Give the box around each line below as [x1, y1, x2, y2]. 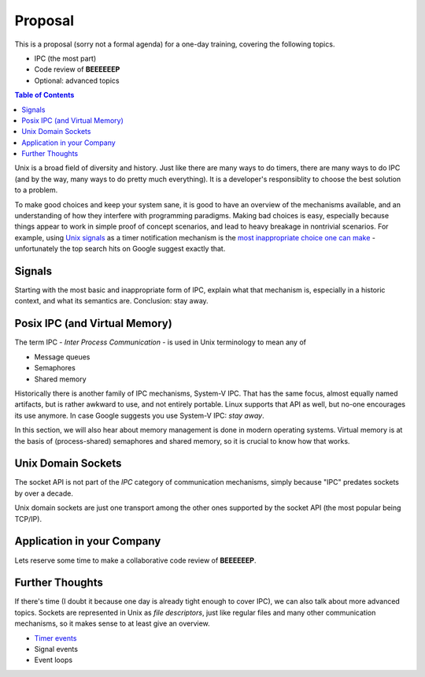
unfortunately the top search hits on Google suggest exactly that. [14, 244, 226, 254]
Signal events [34, 644, 79, 653]
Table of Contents [14, 91, 75, 100]
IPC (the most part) [34, 54, 97, 63]
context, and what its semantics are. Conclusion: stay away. [14, 296, 209, 306]
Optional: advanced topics [34, 76, 120, 85]
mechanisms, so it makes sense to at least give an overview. [14, 619, 210, 628]
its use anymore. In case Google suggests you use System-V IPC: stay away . [14, 411, 264, 420]
